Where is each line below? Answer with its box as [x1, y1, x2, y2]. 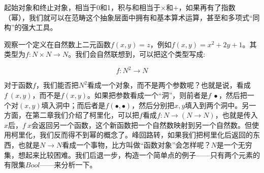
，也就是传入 [215, 110, 258, 120]
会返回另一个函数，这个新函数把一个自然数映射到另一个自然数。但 [31, 119, 252, 130]
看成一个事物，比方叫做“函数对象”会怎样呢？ [62, 140, 211, 150]
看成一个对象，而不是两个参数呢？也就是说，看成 [87, 80, 251, 90]
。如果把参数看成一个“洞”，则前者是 [87, 90, 208, 100]
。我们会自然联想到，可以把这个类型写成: [68, 49, 206, 59]
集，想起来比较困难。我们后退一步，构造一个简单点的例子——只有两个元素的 [4, 149, 260, 160]
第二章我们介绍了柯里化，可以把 [32, 110, 139, 120]
